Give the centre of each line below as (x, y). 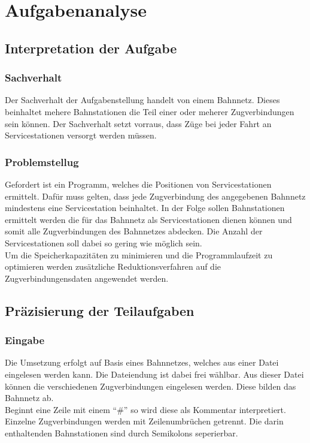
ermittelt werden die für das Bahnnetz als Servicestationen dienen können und (148, 219)
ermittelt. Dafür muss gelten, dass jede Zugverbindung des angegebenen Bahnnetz (155, 196)
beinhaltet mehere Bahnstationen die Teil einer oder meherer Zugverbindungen (150, 111)
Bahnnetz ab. (29, 398)
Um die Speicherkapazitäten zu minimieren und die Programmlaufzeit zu (139, 254)
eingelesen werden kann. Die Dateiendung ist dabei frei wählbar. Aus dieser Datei (154, 374)
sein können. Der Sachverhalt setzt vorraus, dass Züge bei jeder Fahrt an (138, 123)
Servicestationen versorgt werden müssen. (81, 135)
